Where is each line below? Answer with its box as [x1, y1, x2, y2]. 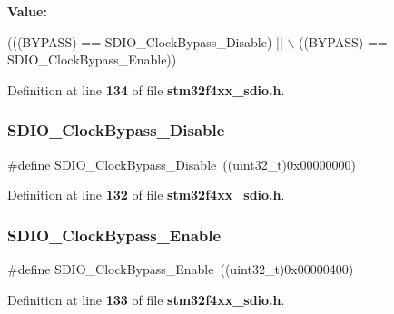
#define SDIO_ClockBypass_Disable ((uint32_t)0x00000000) [7, 154, 356, 173]
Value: [7, 2, 47, 20]
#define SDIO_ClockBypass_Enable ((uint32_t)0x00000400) [7, 260, 354, 278]
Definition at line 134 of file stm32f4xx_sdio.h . [7, 80, 285, 99]
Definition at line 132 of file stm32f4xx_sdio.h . [7, 185, 285, 204]
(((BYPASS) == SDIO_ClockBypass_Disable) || [7, 32, 283, 51]
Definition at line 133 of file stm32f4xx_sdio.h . [7, 289, 285, 309]
